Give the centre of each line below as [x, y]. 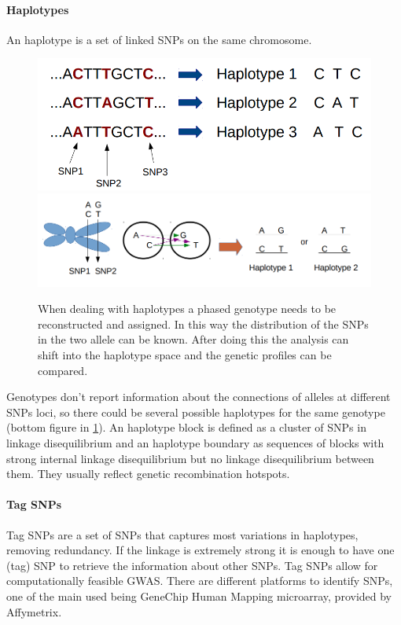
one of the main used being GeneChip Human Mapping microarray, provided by [199, 596]
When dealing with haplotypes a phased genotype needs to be [187, 309]
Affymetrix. [34, 611]
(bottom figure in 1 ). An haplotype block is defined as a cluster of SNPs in [186, 427]
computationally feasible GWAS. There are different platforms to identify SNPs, [200, 581]
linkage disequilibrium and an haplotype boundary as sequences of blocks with [195, 443]
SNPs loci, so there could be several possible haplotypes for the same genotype [196, 412]
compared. [63, 370]
